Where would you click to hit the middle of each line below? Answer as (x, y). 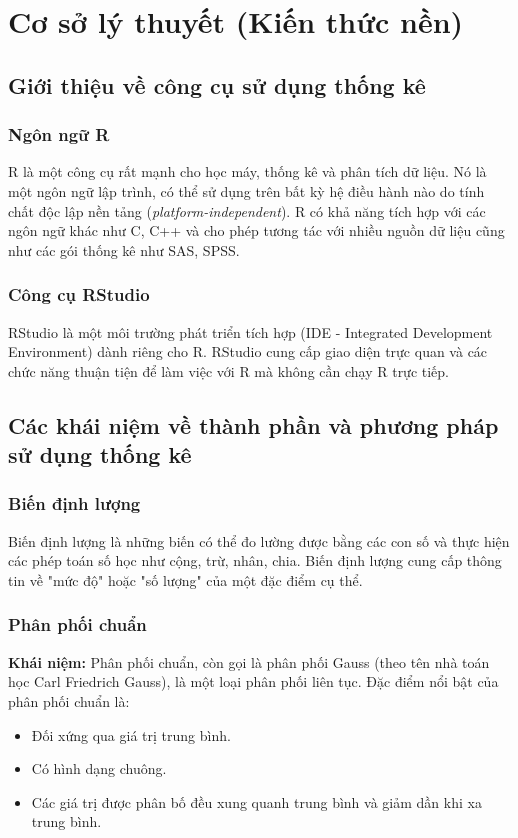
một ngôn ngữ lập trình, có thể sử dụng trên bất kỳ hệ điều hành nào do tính (246, 190)
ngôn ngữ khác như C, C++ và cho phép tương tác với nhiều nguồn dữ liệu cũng (256, 230)
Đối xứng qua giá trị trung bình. (131, 734)
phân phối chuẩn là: (69, 700)
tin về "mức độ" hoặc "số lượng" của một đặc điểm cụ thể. (185, 579)
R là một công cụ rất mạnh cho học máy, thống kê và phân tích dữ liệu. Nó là (247, 171)
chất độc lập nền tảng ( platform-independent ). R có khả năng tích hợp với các (247, 210)
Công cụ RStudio (79, 294)
